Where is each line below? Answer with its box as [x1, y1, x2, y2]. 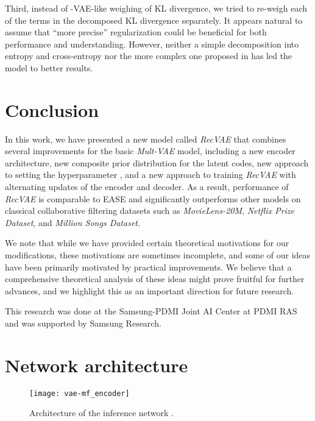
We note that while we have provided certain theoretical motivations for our [5, 236, 289, 249]
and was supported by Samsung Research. [5, 317, 161, 329]
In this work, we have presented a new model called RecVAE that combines [5, 132, 286, 145]
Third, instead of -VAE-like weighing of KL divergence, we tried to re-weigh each [5, 2, 308, 14]
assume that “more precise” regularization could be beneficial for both [5, 26, 267, 38]
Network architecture [5, 352, 188, 377]
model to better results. [5, 61, 93, 74]
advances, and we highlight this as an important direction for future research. [5, 284, 294, 297]
